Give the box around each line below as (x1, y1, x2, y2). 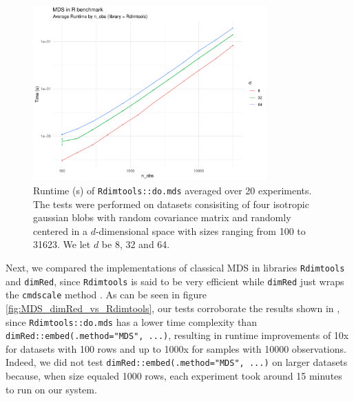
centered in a (33, 223, 87, 238)
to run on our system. (6, 382, 97, 396)
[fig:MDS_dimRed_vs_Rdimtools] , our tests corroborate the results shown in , (6, 300, 340, 315)
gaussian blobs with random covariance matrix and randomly (33, 210, 291, 225)
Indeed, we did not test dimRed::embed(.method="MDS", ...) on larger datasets (6, 355, 348, 369)
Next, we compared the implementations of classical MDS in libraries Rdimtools (6, 260, 345, 275)
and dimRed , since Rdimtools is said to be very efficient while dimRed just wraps (6, 274, 344, 288)
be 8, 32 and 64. (101, 237, 170, 251)
